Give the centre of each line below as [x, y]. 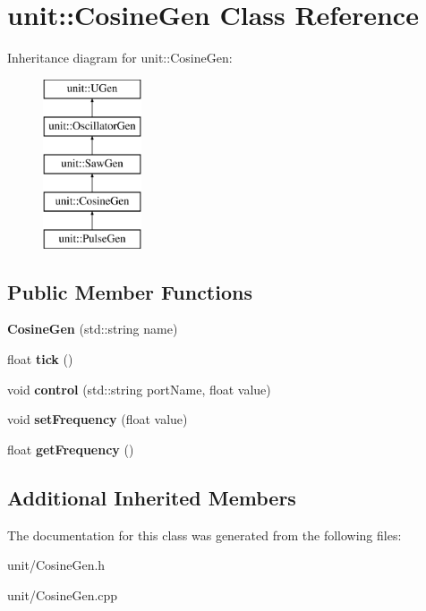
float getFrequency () [71, 449]
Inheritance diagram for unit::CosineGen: [120, 58]
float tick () [40, 359]
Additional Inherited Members [152, 497]
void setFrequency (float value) [98, 419]
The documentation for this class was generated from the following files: [204, 535]
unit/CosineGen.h [56, 565]
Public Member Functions [130, 291]
